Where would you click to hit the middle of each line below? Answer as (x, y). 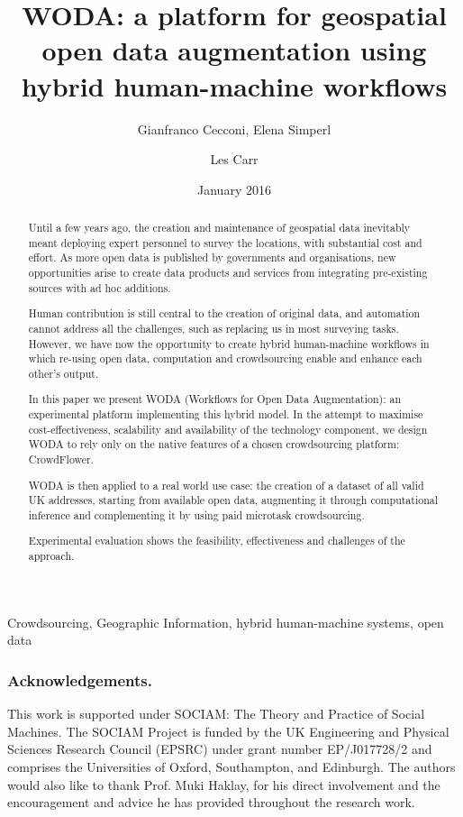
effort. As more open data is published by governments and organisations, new (212, 257)
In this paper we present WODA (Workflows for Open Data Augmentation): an (215, 399)
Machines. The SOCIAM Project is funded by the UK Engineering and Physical (228, 731)
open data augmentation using (234, 50)
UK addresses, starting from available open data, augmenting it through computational (233, 500)
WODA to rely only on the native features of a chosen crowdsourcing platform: (214, 444)
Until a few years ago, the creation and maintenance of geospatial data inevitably (219, 228)
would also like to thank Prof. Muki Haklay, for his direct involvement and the (224, 784)
